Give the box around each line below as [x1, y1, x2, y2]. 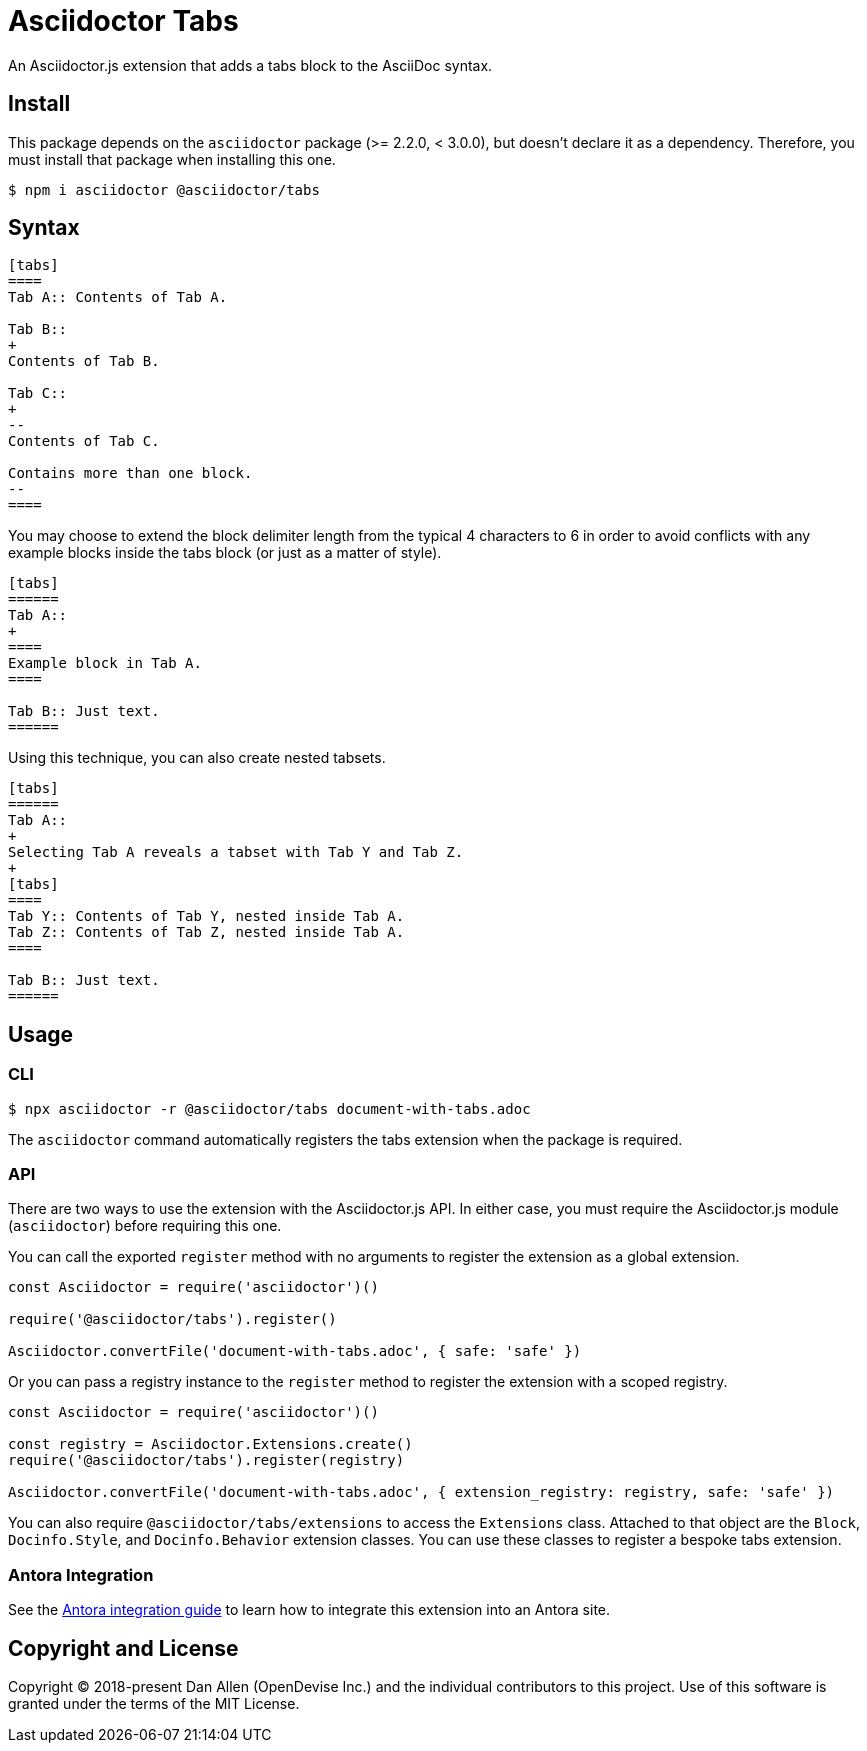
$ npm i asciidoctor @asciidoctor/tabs [8, 181, 320, 198]
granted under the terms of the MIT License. [8, 1695, 300, 1712]
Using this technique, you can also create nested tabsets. [8, 749, 386, 767]
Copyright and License [8, 1635, 239, 1661]
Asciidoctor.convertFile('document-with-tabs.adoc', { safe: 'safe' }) [8, 1343, 582, 1360]
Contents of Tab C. [8, 433, 160, 450]
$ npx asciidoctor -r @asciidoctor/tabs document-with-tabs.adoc [8, 1100, 531, 1117]
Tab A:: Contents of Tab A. [8, 289, 228, 306]
